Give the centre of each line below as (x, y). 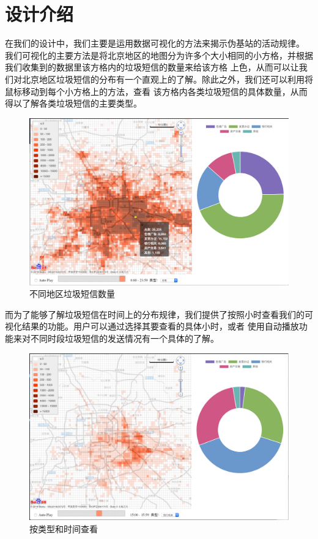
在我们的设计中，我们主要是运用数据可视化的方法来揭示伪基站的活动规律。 (155, 43)
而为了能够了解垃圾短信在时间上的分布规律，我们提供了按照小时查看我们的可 (159, 314)
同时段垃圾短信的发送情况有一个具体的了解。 (129, 338)
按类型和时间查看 (64, 528)
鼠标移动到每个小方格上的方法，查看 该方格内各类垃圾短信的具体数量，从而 (156, 91)
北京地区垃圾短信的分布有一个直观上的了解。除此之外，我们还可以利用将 (167, 79)
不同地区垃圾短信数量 (72, 294)
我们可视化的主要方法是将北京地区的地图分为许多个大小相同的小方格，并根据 (159, 55)
